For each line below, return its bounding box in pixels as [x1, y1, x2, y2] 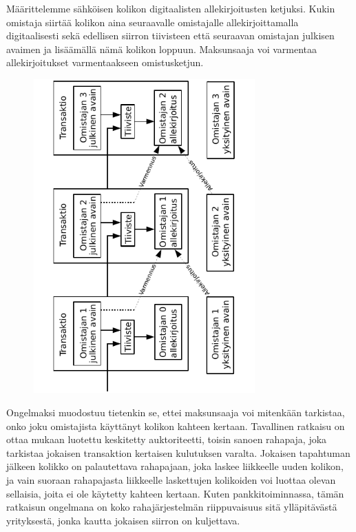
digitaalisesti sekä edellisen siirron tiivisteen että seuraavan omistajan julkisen [6, 28, 335, 43]
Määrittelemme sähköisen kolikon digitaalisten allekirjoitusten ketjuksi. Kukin [6, 1, 335, 15]
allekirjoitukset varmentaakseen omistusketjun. [6, 55, 204, 70]
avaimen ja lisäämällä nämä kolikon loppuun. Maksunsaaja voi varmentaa [6, 41, 317, 56]
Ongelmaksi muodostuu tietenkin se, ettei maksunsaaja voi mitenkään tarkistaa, [6, 405, 345, 420]
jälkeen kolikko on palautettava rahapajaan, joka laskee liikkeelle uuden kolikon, [6, 459, 344, 473]
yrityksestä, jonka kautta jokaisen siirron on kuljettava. [6, 513, 240, 527]
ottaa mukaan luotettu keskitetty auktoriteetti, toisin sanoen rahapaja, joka [6, 432, 327, 447]
